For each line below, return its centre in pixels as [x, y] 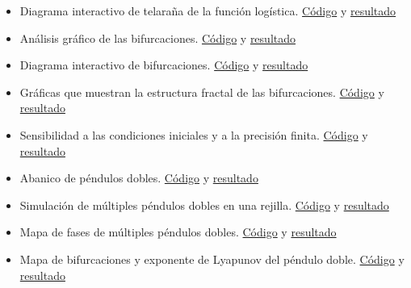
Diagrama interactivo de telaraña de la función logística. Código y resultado [208, 10]
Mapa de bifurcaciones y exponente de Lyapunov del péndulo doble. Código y [212, 259]
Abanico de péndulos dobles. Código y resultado [139, 178]
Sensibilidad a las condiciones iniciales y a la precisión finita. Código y [194, 134]
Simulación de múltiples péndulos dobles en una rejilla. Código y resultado [204, 205]
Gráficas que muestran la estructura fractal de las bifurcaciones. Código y [202, 92]
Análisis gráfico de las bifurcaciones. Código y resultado [158, 38]
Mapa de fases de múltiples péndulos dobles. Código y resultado [178, 232]
